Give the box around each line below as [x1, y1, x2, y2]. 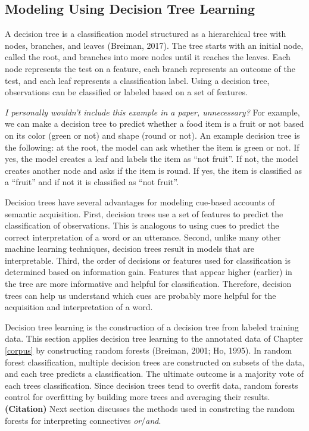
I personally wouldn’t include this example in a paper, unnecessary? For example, [5, 105, 300, 118]
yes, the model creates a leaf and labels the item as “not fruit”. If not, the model [5, 152, 298, 165]
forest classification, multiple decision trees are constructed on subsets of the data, [5, 355, 305, 368]
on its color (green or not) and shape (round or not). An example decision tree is [5, 129, 300, 141]
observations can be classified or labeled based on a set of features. [5, 86, 248, 98]
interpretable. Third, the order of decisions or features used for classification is [5, 254, 291, 266]
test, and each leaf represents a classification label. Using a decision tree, [5, 74, 270, 86]
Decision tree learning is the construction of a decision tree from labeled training [5, 320, 299, 333]
